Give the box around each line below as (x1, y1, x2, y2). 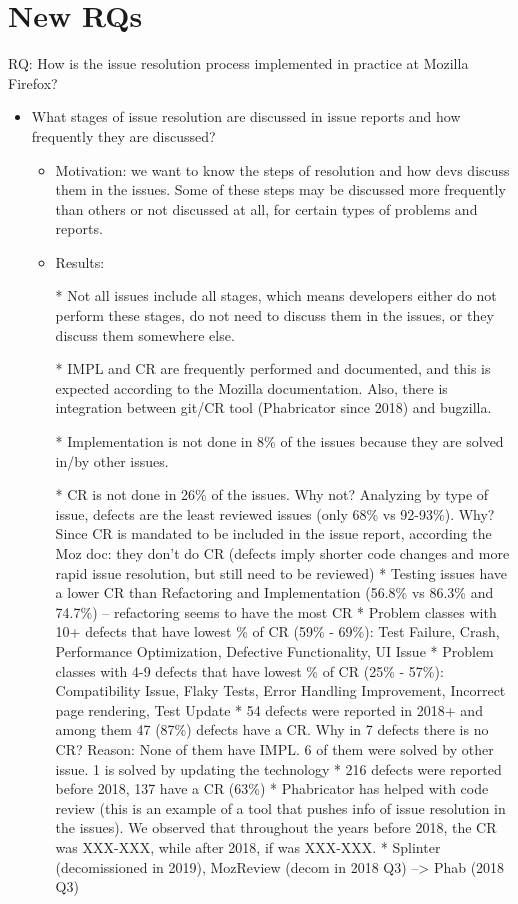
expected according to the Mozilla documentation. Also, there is (55, 377, 448, 398)
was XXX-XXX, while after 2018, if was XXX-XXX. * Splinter (55, 836, 441, 857)
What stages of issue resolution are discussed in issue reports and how (31, 106, 461, 127)
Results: (55, 251, 105, 272)
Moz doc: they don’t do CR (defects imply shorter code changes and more (55, 543, 510, 563)
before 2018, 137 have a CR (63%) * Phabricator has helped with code (55, 778, 489, 799)
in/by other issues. (55, 450, 169, 471)
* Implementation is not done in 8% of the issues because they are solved (55, 431, 504, 452)
